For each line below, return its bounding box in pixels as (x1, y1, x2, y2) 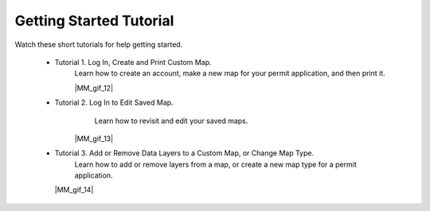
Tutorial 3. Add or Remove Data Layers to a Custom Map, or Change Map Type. (54, 148, 315, 158)
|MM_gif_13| (74, 133, 114, 143)
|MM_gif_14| (54, 185, 94, 194)
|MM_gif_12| (74, 83, 114, 93)
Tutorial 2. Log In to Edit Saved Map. (54, 98, 174, 107)
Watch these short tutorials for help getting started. (14, 40, 183, 49)
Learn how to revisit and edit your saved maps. (94, 116, 248, 125)
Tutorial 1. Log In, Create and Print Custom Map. (54, 57, 212, 67)
